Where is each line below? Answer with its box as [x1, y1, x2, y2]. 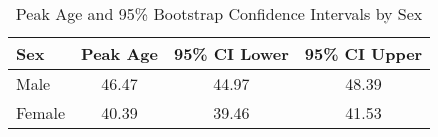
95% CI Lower [173, 42, 289, 65]
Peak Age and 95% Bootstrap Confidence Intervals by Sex [15, 2, 423, 25]
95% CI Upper [304, 42, 423, 65]
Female [16, 101, 66, 124]
